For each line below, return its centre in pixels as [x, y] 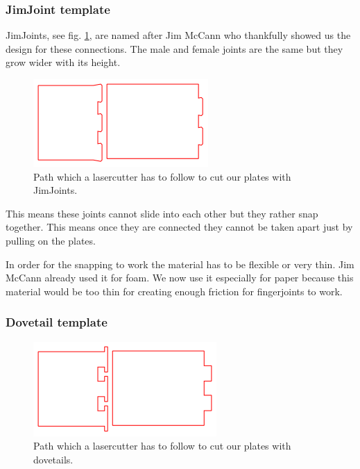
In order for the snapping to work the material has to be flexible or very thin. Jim [180, 264]
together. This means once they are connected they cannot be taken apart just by [179, 227]
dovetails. [53, 459]
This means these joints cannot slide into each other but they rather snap [162, 213]
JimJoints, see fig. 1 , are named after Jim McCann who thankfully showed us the [178, 35]
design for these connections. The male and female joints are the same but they [174, 48]
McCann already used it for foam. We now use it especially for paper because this [180, 278]
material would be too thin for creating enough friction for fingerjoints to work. [174, 291]
